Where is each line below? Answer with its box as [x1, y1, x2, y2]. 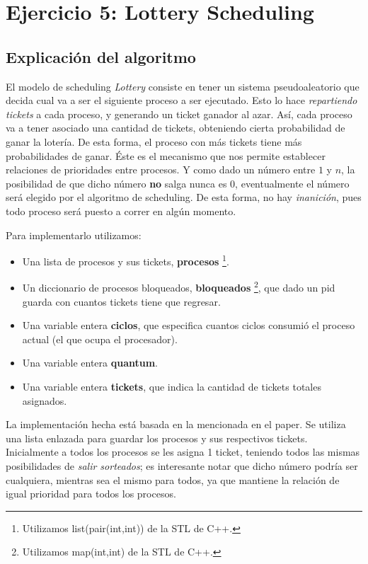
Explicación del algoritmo [6, 45, 196, 67]
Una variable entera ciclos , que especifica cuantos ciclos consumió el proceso [22, 318, 355, 333]
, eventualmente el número [235, 175, 350, 190]
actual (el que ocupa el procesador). [22, 331, 178, 346]
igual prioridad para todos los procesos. [6, 486, 176, 501]
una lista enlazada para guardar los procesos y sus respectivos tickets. [6, 430, 308, 445]
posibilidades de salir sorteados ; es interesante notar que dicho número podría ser [6, 458, 358, 473]
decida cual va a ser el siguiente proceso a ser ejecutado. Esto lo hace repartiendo [6, 93, 357, 108]
